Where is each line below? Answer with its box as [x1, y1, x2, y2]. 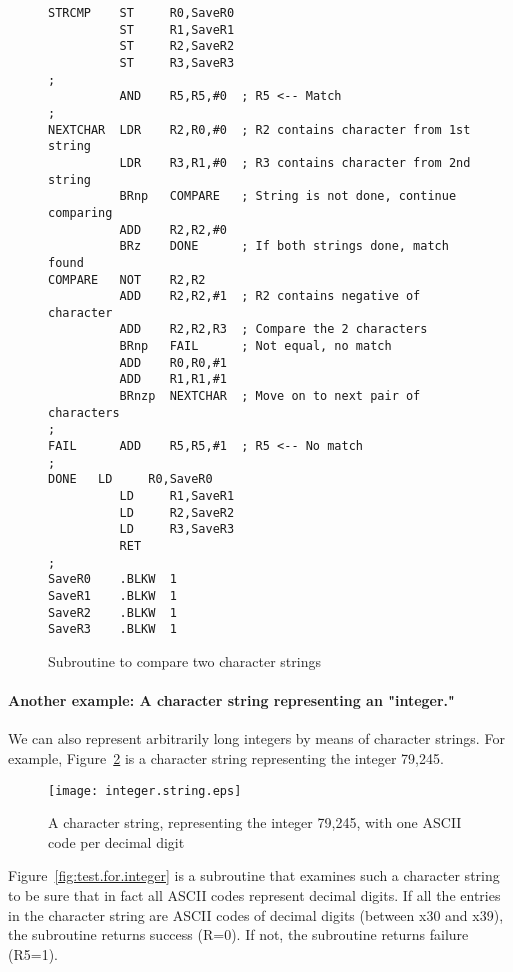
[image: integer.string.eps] [48, 783, 242, 798]
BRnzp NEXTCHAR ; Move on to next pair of [119, 389, 421, 404]
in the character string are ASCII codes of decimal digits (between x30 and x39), [8, 904, 504, 925]
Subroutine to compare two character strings [48, 650, 321, 671]
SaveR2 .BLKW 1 [48, 605, 177, 620]
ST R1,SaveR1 [119, 22, 235, 37]
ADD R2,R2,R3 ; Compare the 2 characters [119, 322, 428, 337]
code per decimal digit [48, 831, 185, 852]
